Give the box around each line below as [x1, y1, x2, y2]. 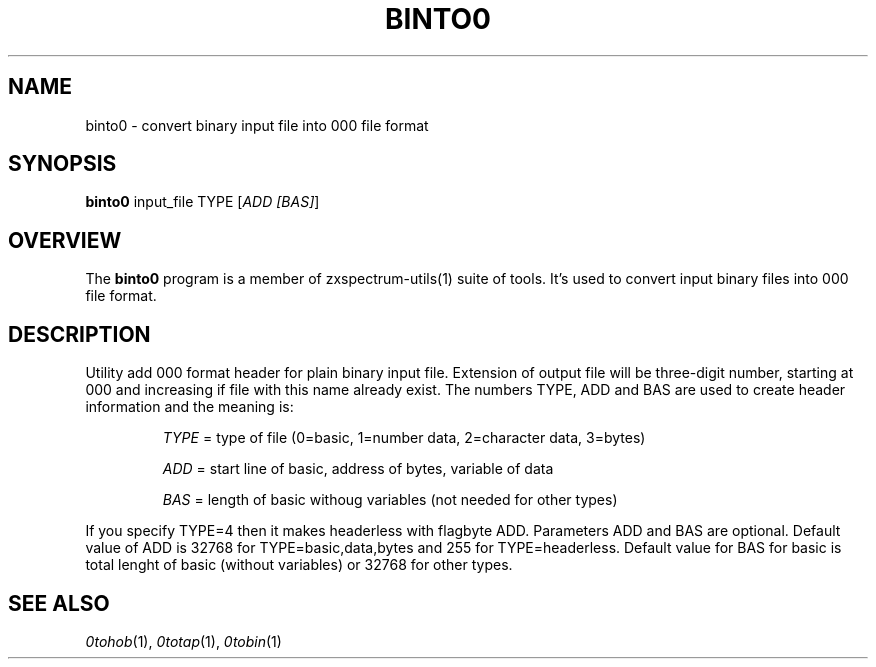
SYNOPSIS [8, 151, 117, 177]
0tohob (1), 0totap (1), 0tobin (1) [85, 632, 282, 650]
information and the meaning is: [85, 398, 294, 416]
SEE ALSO [8, 590, 110, 616]
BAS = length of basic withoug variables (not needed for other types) [162, 491, 618, 509]
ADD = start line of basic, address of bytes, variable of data [162, 460, 554, 478]
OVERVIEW [8, 227, 122, 253]
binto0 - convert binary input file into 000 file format [85, 116, 429, 134]
